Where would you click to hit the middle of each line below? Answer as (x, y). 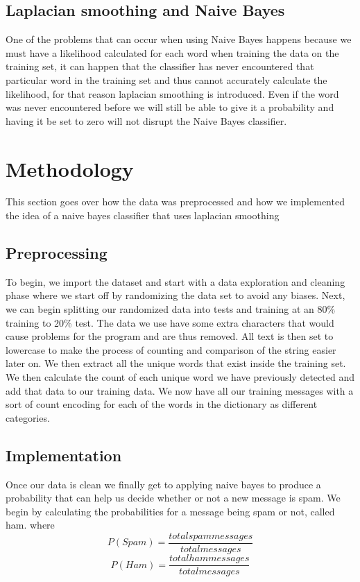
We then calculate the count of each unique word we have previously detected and (180, 377)
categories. (28, 417)
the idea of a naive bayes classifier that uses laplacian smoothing (143, 215)
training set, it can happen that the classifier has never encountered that (160, 66)
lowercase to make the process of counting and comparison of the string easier (171, 349)
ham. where (30, 525)
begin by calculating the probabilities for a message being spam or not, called (170, 511)
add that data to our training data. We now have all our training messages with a (180, 390)
